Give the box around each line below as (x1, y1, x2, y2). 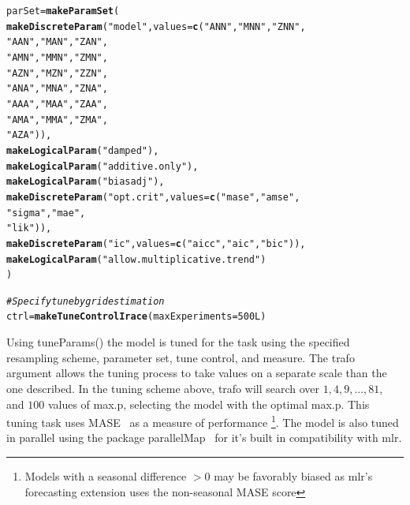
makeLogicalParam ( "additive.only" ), (6, 160, 199, 172)
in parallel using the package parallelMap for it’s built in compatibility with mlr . (6, 429, 402, 446)
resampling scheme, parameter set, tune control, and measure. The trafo (6, 349, 355, 365)
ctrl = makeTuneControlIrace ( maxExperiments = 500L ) (6, 311, 266, 323)
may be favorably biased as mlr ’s (214, 467, 373, 484)
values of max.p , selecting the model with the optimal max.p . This (47, 395, 370, 412)
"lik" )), (6, 223, 52, 234)
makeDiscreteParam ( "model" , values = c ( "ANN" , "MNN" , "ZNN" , (6, 21, 306, 32)
